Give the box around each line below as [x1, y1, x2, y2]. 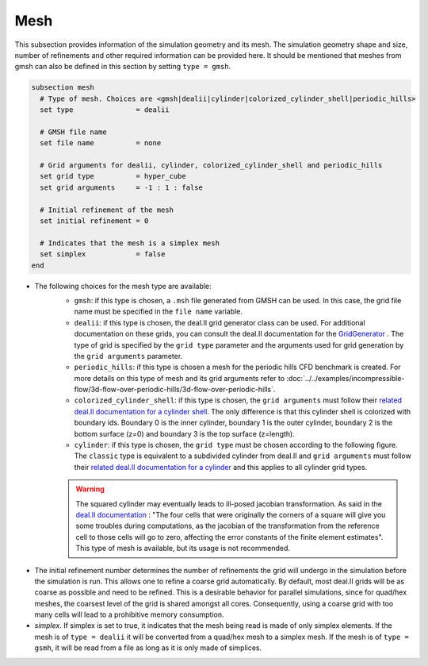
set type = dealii [40, 106, 170, 114]
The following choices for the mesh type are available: [34, 281, 212, 291]
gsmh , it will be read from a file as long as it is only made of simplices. [34, 643, 262, 653]
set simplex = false [40, 250, 166, 259]
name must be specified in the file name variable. [74, 306, 243, 317]
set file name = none [40, 139, 162, 148]
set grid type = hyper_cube [40, 171, 186, 181]
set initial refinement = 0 [40, 217, 149, 225]
